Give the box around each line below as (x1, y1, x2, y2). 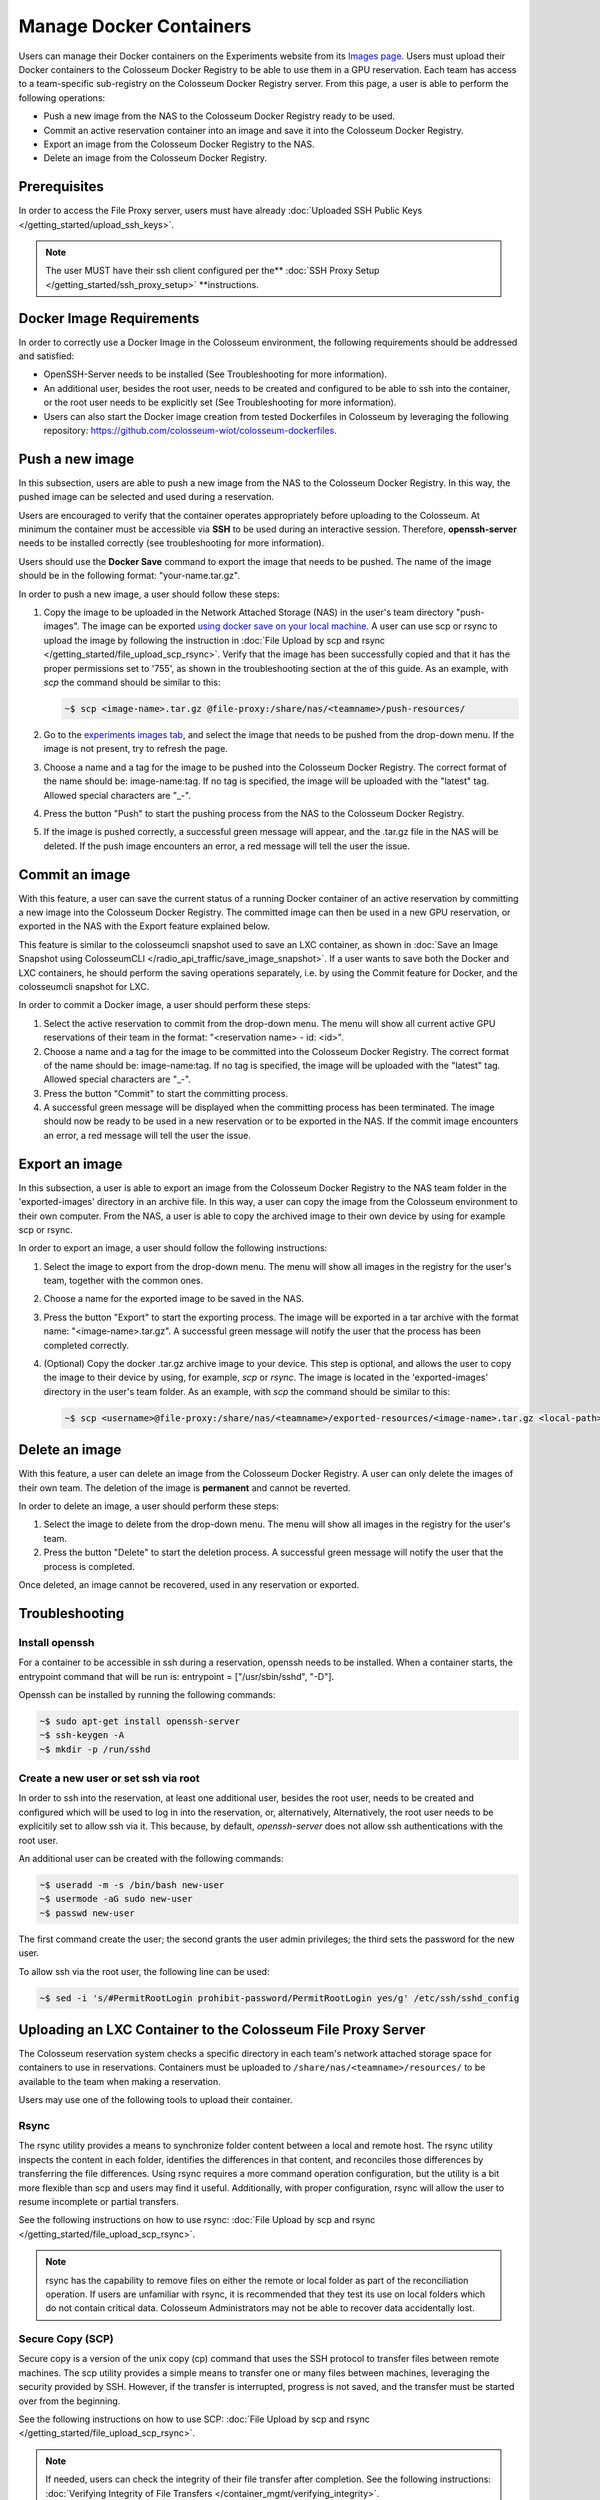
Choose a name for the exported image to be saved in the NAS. (43, 1293, 305, 1305)
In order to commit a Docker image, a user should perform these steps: (18, 999, 311, 1011)
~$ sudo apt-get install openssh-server (39, 1715, 240, 1727)
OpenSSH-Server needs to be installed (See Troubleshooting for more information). (43, 368, 388, 380)
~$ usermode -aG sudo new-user (39, 1893, 194, 1905)
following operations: (18, 91, 106, 104)
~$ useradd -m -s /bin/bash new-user (39, 1880, 225, 1891)
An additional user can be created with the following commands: (18, 1853, 284, 1865)
